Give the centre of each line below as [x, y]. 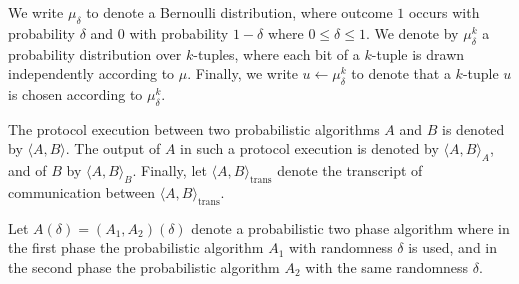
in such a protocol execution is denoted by [309, 148]
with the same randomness [387, 266]
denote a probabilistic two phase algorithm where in [350, 227]
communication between [81, 191]
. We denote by [412, 32]
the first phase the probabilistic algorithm [136, 247]
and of [27, 170]
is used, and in [453, 247]
